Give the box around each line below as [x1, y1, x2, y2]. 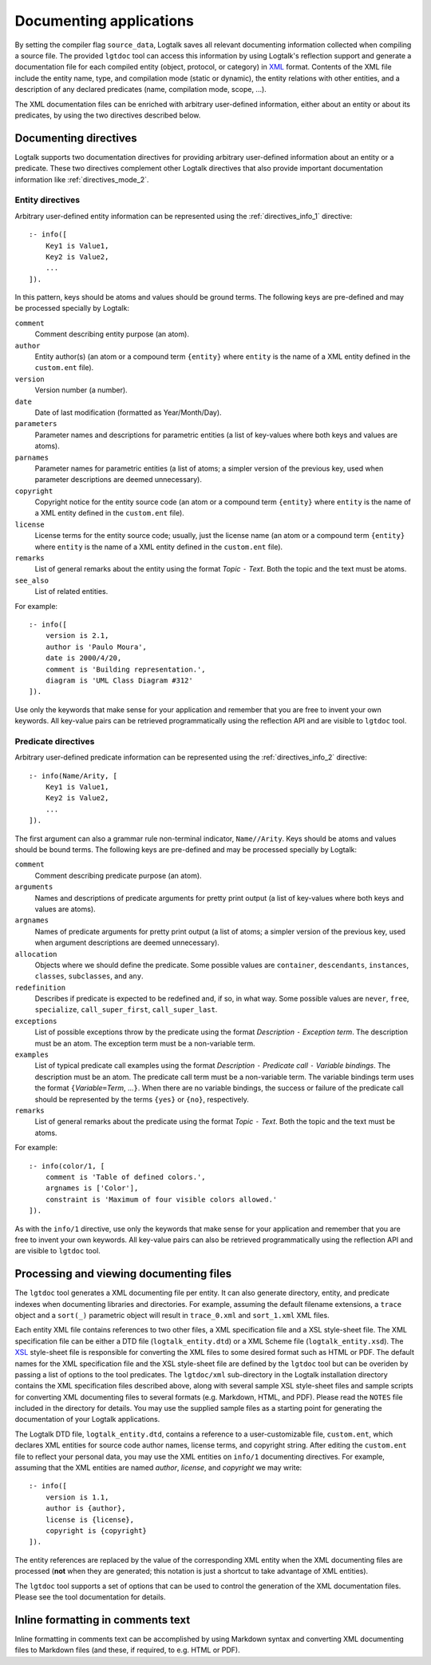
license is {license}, [45, 1515, 135, 1524]
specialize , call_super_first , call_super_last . [34, 1005, 218, 1014]
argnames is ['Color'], [45, 1184, 139, 1193]
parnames [14, 452, 49, 462]
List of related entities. [34, 587, 109, 596]
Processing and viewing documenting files [14, 1267, 231, 1281]
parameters [14, 420, 57, 428]
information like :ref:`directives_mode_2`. [14, 174, 149, 184]
